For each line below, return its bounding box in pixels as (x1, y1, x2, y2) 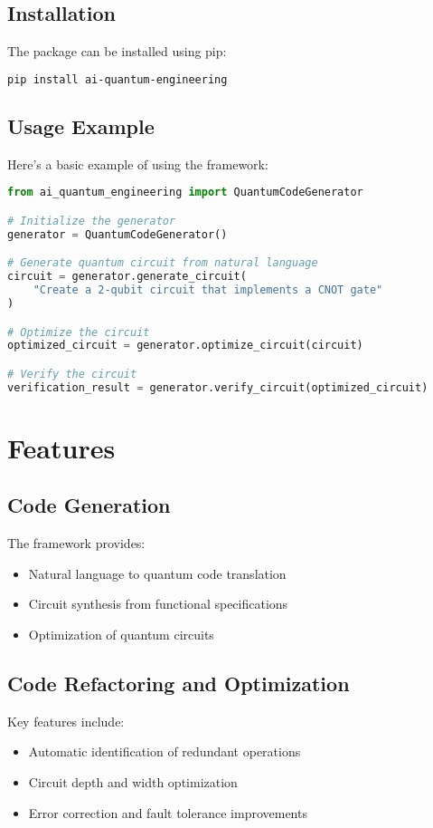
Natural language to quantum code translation (28, 563, 287, 582)
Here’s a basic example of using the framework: (7, 154, 268, 173)
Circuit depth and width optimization (28, 773, 238, 792)
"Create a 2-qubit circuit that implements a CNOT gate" (33, 284, 383, 297)
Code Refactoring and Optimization (7, 669, 350, 698)
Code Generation (7, 491, 171, 519)
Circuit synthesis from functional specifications (28, 594, 288, 613)
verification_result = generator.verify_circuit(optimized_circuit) (7, 380, 428, 394)
